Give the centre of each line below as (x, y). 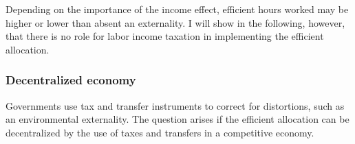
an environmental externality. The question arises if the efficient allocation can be (177, 119)
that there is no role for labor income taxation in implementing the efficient (165, 36)
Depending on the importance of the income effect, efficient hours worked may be (177, 9)
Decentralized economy (71, 80)
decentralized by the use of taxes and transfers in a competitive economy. (160, 132)
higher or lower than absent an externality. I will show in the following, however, (175, 22)
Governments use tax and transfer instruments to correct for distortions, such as (175, 105)
